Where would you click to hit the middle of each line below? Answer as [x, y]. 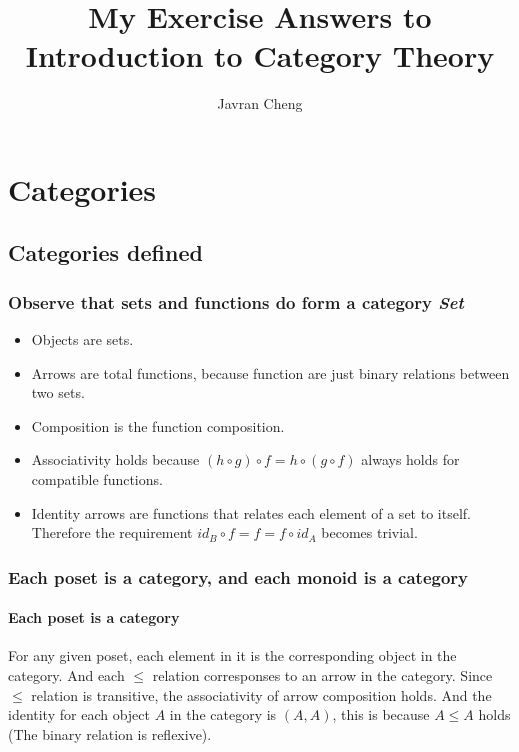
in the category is [223, 714]
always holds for [410, 459]
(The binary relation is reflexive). [110, 733]
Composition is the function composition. [158, 425]
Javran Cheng [260, 103]
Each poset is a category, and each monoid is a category [238, 576]
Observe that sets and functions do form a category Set [236, 301]
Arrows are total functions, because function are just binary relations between [270, 372]
